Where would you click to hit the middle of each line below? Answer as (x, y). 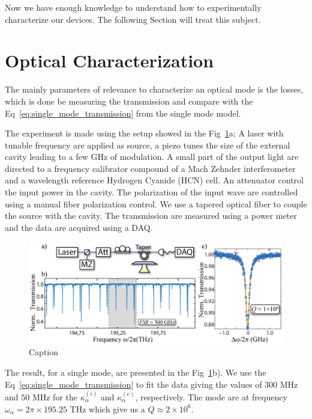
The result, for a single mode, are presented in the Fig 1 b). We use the (136, 372)
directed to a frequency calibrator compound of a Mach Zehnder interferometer (150, 168)
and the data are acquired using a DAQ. (79, 227)
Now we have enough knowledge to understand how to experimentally (133, 7)
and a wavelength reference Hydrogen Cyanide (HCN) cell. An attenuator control (154, 180)
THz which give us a (107, 408)
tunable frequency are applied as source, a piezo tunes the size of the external (148, 145)
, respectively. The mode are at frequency (211, 396)
